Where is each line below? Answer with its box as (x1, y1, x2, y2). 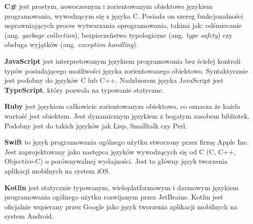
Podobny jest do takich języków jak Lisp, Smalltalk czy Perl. (4, 120, 187, 130)
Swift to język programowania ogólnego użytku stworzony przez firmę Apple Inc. (4, 137, 249, 147)
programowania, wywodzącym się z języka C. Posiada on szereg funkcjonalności (4, 10, 243, 21)
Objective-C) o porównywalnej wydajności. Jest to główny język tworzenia (4, 156, 228, 166)
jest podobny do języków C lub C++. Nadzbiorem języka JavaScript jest (4, 75, 224, 85)
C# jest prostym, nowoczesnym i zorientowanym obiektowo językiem (4, 1, 213, 11)
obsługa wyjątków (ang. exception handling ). (4, 39, 138, 50)
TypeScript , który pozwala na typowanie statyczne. (4, 84, 164, 95)
